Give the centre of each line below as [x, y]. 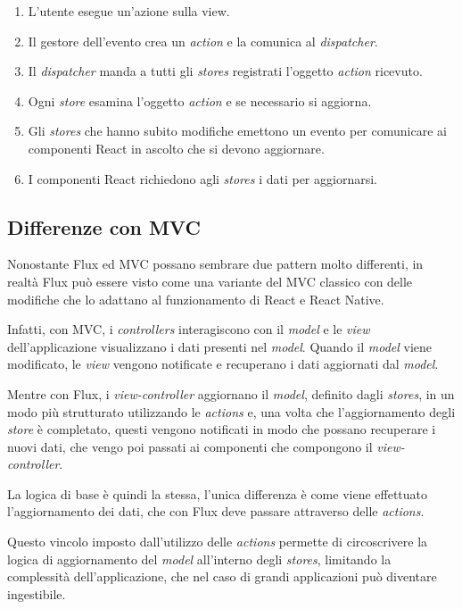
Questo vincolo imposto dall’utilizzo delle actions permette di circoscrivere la [218, 542]
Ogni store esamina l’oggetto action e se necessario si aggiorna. [200, 100]
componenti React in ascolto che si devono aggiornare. [176, 148]
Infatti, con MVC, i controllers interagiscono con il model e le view [189, 329]
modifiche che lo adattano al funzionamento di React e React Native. [196, 299]
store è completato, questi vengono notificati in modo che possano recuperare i [222, 429]
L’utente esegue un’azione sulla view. [129, 11]
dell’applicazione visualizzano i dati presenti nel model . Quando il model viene [219, 346]
